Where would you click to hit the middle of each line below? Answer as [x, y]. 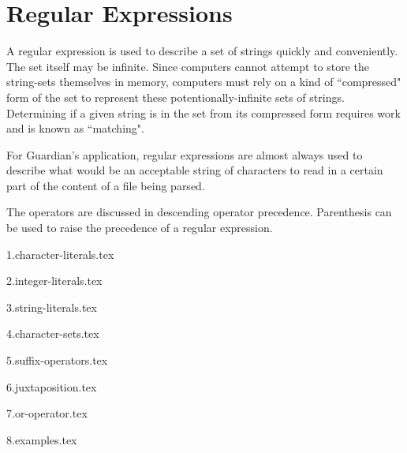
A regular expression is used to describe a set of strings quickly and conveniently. [202, 51]
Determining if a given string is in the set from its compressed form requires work [203, 112]
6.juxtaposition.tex [52, 386]
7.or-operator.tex [47, 413]
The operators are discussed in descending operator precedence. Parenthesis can [199, 212]
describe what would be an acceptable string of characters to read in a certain [195, 170]
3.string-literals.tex [52, 307]
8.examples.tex [42, 439]
